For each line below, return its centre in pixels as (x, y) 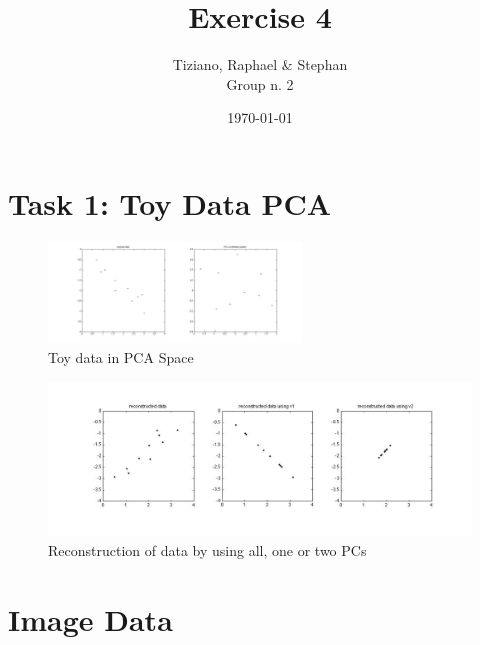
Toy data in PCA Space (121, 357)
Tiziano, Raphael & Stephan (260, 64)
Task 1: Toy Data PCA (170, 202)
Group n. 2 (260, 83)
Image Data (90, 618)
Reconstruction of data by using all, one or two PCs (207, 550)
